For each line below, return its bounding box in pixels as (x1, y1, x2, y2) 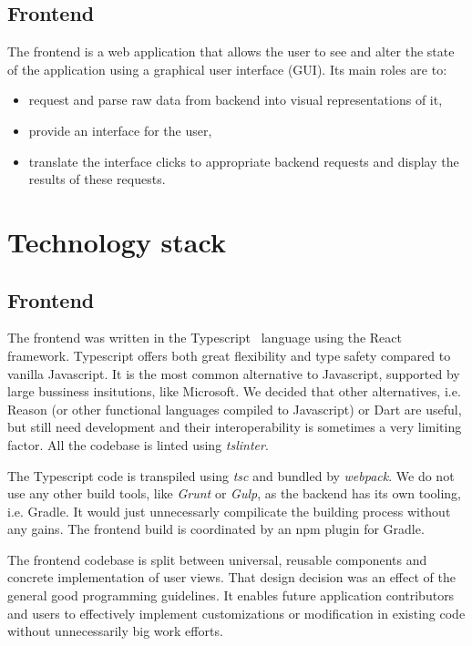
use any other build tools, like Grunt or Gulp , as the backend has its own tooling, (7, 484, 462, 503)
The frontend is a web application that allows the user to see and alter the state (7, 42, 455, 61)
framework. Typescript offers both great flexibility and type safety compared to (7, 345, 451, 364)
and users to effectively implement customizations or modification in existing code (7, 603, 466, 622)
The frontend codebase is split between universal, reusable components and (7, 549, 427, 569)
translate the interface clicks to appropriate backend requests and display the (28, 151, 459, 170)
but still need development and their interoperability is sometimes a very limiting (7, 417, 462, 436)
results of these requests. (28, 169, 166, 189)
